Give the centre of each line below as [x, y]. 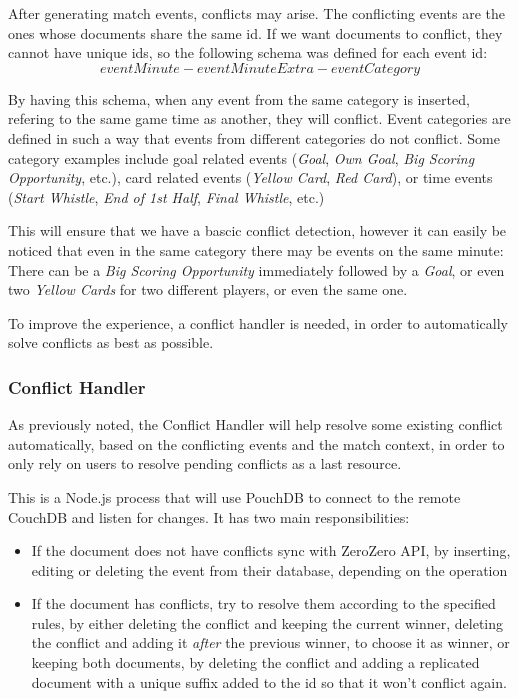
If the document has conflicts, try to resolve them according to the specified [263, 603]
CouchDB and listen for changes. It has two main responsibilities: [209, 516]
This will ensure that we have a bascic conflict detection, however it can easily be [257, 230]
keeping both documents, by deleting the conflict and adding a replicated [255, 662]
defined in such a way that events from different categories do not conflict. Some [254, 137]
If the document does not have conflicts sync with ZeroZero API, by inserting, [271, 550]
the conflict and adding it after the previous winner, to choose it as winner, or [270, 642]
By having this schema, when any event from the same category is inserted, [239, 98]
